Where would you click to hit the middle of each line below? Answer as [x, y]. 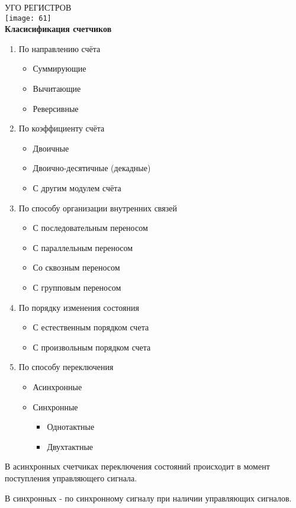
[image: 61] [28, 18]
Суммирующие [59, 68]
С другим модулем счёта [77, 188]
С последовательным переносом [90, 228]
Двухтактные [70, 446]
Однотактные [71, 427]
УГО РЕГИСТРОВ [38, 7]
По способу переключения [66, 367]
